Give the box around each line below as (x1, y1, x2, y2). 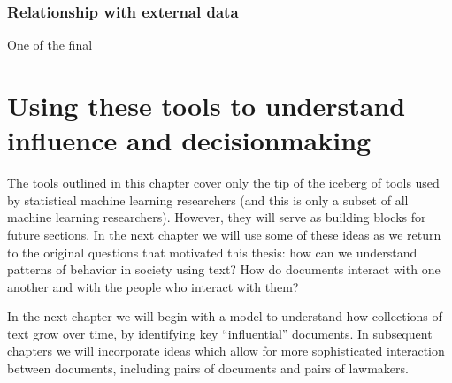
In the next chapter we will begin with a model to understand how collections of (7, 307, 442, 326)
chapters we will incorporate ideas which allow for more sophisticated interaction (7, 341, 445, 360)
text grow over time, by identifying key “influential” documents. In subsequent (7, 324, 433, 342)
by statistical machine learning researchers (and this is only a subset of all (7, 190, 409, 209)
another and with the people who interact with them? (7, 277, 299, 295)
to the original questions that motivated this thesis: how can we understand (7, 242, 418, 261)
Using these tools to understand (7, 88, 406, 123)
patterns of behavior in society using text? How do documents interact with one (7, 260, 441, 279)
